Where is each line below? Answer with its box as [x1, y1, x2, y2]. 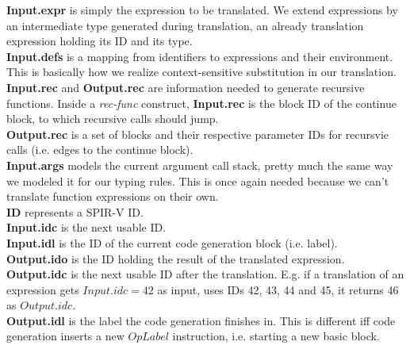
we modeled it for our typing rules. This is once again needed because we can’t [6, 172, 389, 189]
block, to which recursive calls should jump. [6, 110, 219, 127]
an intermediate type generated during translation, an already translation [6, 17, 364, 33]
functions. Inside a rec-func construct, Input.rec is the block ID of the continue [6, 94, 397, 111]
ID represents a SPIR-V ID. [6, 203, 144, 220]
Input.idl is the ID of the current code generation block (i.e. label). [6, 234, 338, 251]
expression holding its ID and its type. [6, 33, 193, 49]
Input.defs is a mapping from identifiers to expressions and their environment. [6, 48, 393, 64]
